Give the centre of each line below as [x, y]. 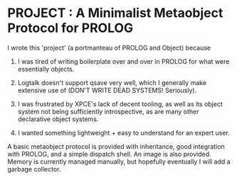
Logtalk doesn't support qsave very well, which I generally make [112, 82]
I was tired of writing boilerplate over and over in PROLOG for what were [123, 61]
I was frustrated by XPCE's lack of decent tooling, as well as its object [120, 103]
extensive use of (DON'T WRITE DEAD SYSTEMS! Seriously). [107, 90]
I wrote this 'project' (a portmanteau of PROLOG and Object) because [109, 47]
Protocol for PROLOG [70, 28]
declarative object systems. [58, 119]
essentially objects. [46, 69]
